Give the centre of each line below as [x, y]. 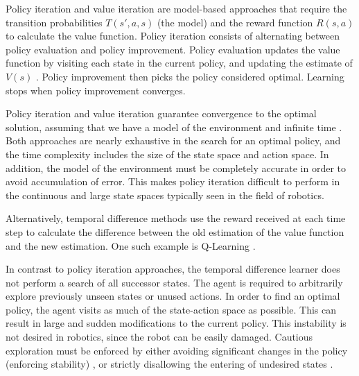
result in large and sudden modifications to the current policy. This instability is [176, 323]
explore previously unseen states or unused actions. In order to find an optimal [173, 296]
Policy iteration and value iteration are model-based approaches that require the [176, 8]
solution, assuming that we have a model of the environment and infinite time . [174, 127]
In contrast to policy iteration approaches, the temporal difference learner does [173, 269]
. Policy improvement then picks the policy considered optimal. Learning [190, 76]
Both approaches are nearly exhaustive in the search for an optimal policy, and [173, 140]
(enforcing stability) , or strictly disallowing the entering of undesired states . [169, 364]
